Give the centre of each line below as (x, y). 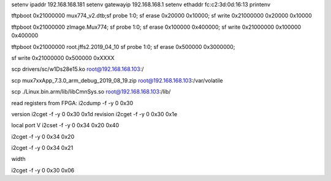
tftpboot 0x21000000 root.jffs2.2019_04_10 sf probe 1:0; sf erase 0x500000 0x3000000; (123, 46)
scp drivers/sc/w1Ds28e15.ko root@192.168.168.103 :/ (78, 69)
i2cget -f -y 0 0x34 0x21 (42, 148)
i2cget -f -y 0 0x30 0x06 (43, 170)
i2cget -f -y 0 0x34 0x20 (43, 136)
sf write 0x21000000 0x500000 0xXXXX (63, 57)
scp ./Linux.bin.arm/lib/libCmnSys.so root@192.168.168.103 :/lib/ (91, 92)
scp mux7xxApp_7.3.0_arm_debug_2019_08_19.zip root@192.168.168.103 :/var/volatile (117, 80)
